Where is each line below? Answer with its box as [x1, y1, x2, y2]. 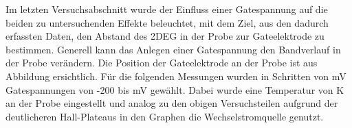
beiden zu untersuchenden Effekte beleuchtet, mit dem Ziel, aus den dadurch [5, 15, 329, 29]
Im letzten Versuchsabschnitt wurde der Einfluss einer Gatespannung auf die [5, 2, 328, 16]
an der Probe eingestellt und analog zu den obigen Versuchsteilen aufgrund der [5, 96, 338, 110]
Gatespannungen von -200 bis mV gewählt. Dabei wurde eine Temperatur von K [5, 82, 344, 97]
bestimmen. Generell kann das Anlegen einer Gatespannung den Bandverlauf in [5, 42, 341, 56]
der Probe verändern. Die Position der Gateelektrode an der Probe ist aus [5, 55, 318, 70]
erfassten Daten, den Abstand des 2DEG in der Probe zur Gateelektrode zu [5, 29, 324, 43]
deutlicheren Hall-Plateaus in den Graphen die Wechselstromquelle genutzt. [5, 109, 324, 123]
